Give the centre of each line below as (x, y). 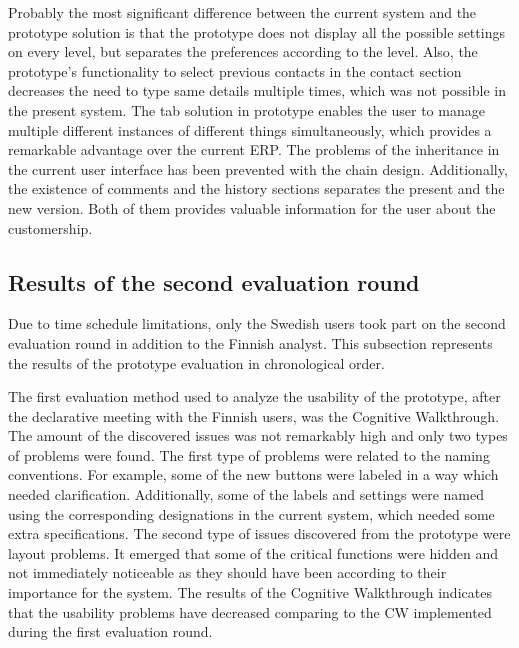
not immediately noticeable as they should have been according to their (227, 572)
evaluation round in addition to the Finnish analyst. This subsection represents (250, 342)
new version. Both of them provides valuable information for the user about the (252, 207)
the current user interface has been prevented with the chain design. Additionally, (258, 168)
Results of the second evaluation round (214, 281)
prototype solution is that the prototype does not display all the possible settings (256, 31)
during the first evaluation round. (110, 631)
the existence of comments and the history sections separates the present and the (256, 188)
